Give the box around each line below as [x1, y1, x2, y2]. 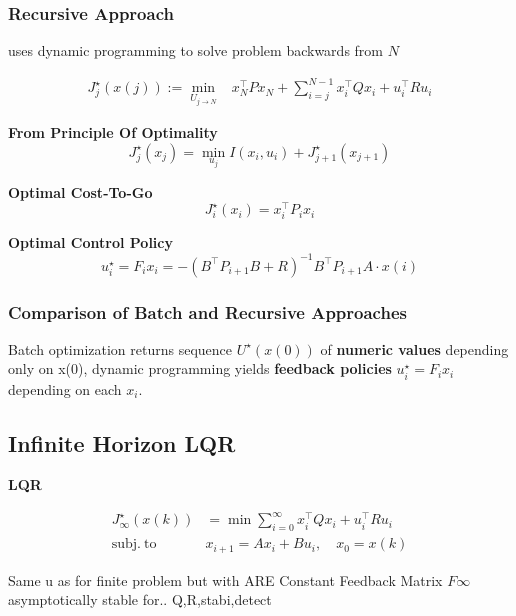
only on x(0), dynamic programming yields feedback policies [8, 358, 392, 379]
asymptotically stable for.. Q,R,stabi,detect [8, 589, 272, 610]
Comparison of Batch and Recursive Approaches [8, 299, 407, 324]
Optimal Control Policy [8, 232, 173, 253]
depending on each [8, 378, 122, 399]
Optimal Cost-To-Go [8, 181, 153, 202]
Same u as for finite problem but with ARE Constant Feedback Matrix [8, 569, 443, 590]
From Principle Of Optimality [8, 122, 218, 143]
